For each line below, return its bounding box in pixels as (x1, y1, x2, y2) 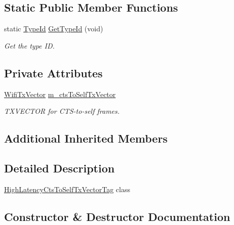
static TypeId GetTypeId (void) (4, 23, 103, 34)
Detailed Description (4, 160, 115, 175)
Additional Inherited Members (4, 130, 168, 146)
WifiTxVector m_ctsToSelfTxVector (4, 88, 116, 99)
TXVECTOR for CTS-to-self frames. (4, 106, 120, 116)
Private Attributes (4, 65, 103, 80)
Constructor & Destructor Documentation (4, 208, 230, 224)
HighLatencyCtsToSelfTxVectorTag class (4, 184, 130, 194)
